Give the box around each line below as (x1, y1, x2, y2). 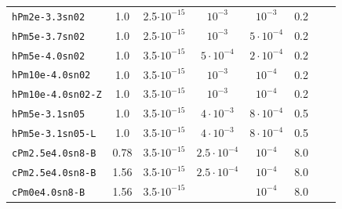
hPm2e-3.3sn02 (12, 11, 85, 23)
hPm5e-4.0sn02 (12, 50, 85, 62)
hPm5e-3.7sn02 (12, 31, 85, 42)
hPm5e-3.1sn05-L (12, 128, 96, 140)
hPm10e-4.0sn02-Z (12, 89, 102, 101)
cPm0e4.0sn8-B (12, 186, 85, 198)
